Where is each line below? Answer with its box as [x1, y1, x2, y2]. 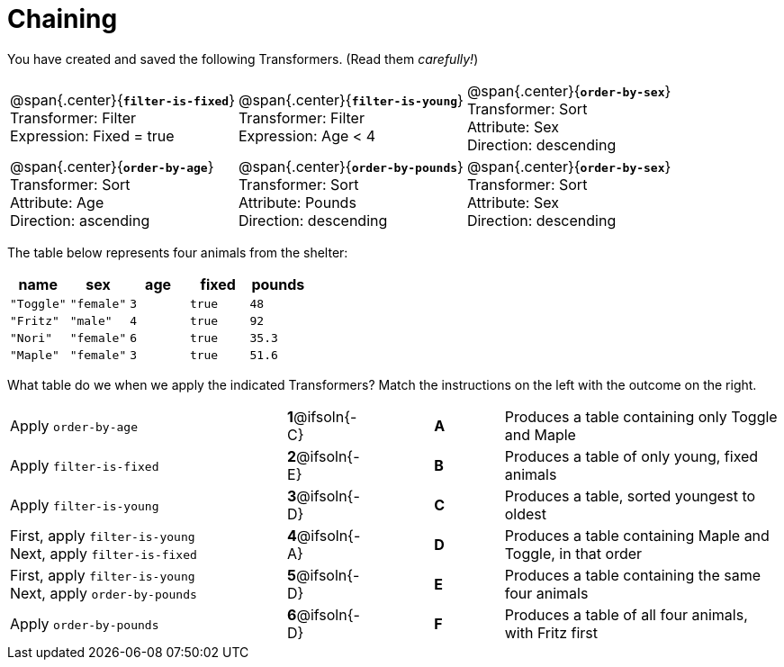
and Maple [504, 425, 576, 444]
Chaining [7, 4, 118, 34]
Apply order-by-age [10, 416, 138, 435]
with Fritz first [504, 623, 598, 642]
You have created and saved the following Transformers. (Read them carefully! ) [7, 50, 479, 67]
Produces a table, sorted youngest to [504, 486, 756, 505]
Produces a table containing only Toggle [504, 407, 778, 426]
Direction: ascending [10, 211, 150, 230]
